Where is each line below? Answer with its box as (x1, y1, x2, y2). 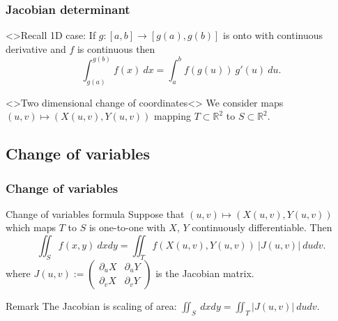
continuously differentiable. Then (192, 220, 332, 235)
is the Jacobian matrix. (155, 265, 254, 280)
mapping (154, 109, 191, 123)
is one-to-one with (89, 220, 166, 235)
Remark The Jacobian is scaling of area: (6, 298, 177, 313)
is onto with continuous (223, 28, 323, 42)
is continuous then (77, 41, 155, 56)
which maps (6, 220, 56, 235)
